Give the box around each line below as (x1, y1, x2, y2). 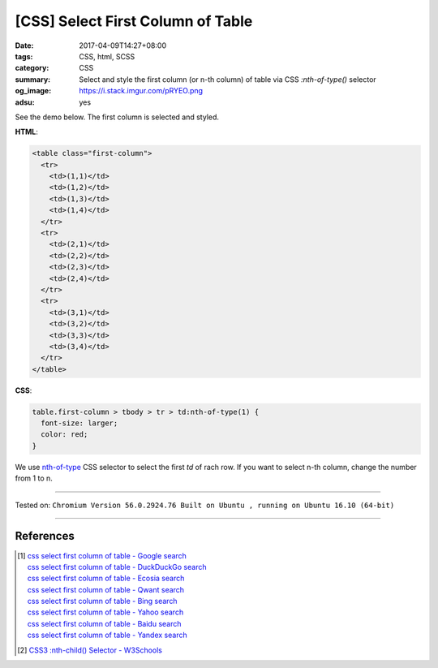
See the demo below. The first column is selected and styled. (15, 112, 219, 122)
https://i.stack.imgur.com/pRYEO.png (79, 86, 203, 96)
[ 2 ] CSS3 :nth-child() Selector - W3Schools (17, 645, 162, 655)
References (15, 529, 75, 543)
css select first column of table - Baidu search (27, 618, 182, 628)
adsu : (15, 97, 36, 107)
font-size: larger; (41, 419, 118, 428)
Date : (15, 41, 34, 50)
